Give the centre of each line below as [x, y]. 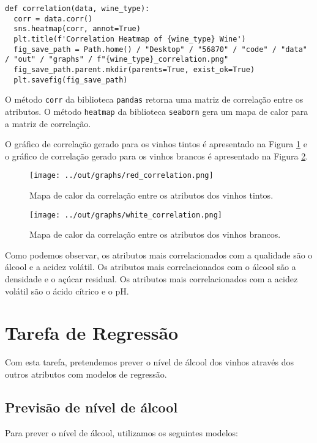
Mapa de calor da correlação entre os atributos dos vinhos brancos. [155, 234]
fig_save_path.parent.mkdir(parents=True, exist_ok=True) [134, 69]
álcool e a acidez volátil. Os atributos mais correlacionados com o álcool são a [151, 267]
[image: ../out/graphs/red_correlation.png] [121, 176]
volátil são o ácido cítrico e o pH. [67, 291]
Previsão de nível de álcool [91, 407]
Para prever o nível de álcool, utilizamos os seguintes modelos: [121, 432]
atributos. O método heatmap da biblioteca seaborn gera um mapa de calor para [157, 111]
